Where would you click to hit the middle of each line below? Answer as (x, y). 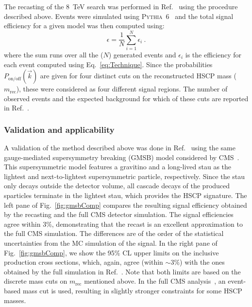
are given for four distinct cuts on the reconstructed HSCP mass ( (138, 76)
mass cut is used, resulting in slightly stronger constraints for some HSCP (132, 290)
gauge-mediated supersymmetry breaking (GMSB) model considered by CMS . (122, 157)
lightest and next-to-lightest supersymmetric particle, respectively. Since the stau (125, 176)
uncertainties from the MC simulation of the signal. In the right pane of (111, 243)
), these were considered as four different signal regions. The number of (122, 89)
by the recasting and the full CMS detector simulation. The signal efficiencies (119, 214)
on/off (15, 79)
